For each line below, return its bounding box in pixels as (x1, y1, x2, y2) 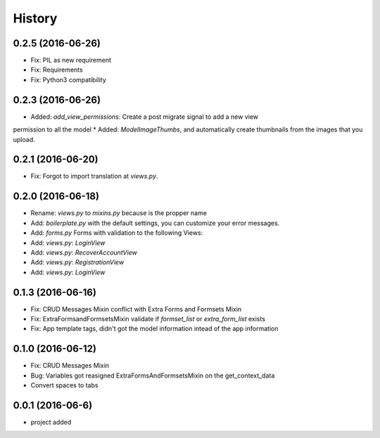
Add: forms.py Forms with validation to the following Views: (30, 228, 203, 237)
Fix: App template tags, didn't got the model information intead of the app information (30, 324, 279, 333)
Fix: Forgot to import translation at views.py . (30, 172, 158, 181)
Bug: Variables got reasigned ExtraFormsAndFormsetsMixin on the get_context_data (30, 371, 275, 380)
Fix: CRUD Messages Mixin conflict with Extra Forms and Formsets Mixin (30, 304, 242, 313)
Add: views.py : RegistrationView (30, 258, 125, 266)
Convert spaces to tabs (30, 381, 99, 389)
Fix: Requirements (30, 65, 84, 74)
